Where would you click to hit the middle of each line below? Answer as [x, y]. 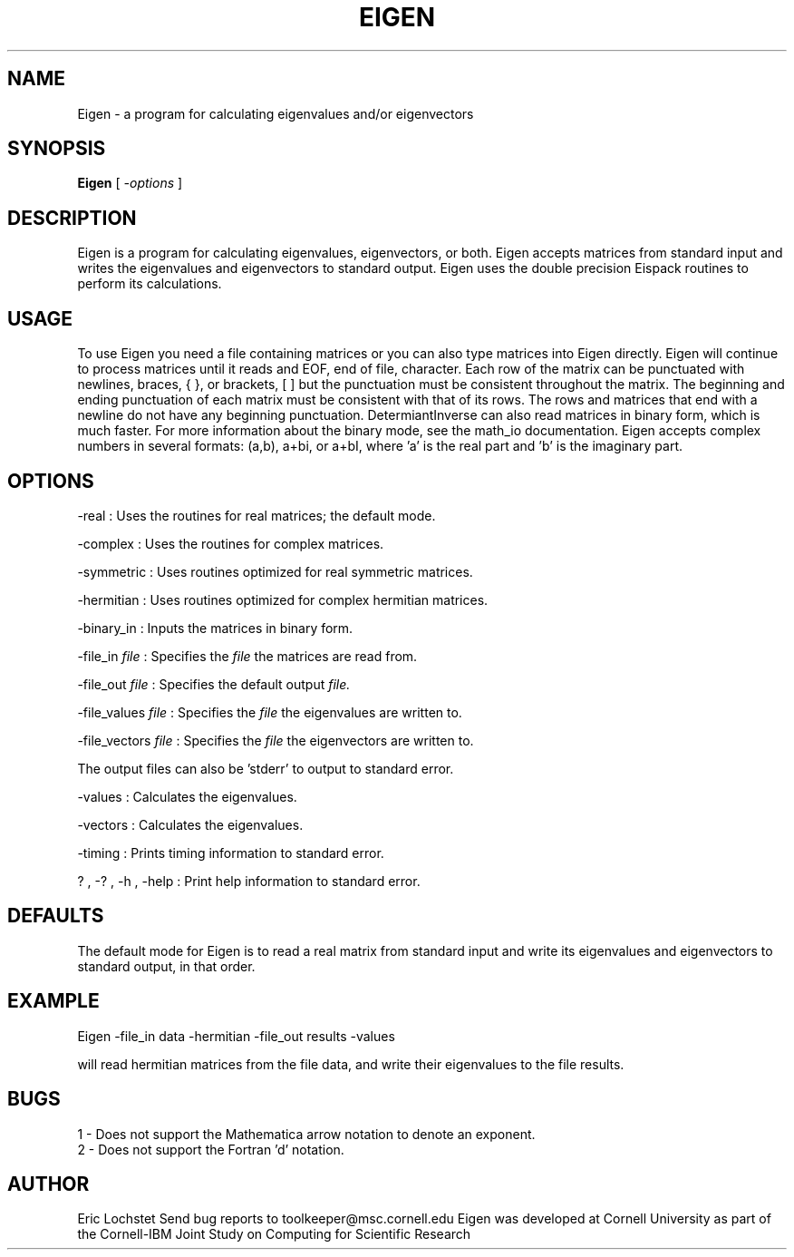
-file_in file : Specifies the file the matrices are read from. [247, 656]
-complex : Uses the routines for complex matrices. [231, 543]
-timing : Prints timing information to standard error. [231, 853]
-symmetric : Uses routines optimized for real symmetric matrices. [275, 571]
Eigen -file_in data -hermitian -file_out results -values [236, 1036]
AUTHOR [48, 1184]
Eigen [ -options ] [130, 183]
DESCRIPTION [72, 218]
